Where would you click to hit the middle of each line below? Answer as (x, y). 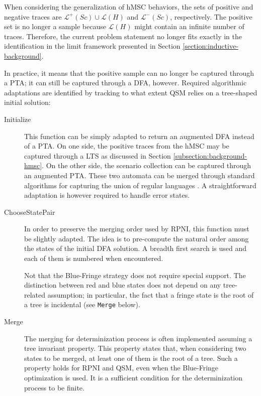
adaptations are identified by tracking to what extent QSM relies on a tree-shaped (131, 92)
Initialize (18, 119)
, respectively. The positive (211, 16)
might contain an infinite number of (189, 26)
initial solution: (27, 102)
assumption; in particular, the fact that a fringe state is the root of (151, 294)
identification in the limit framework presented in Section (92, 46)
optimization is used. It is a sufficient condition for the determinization (133, 378)
